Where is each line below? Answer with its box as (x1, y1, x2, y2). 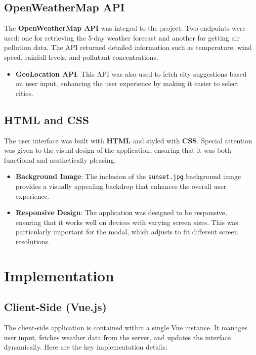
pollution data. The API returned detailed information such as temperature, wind (4, 42, 252, 52)
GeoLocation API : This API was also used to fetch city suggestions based (15, 68, 247, 79)
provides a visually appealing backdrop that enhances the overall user (15, 181, 226, 191)
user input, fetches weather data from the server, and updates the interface (4, 332, 231, 342)
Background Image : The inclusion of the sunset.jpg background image (15, 171, 241, 181)
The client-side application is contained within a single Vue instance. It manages (4, 322, 248, 333)
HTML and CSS (4, 112, 89, 127)
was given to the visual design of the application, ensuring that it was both (4, 145, 231, 155)
